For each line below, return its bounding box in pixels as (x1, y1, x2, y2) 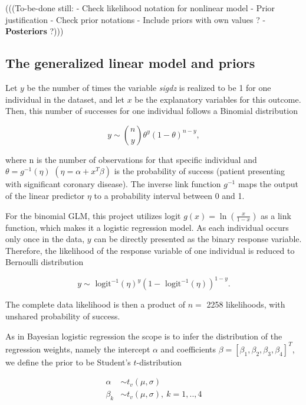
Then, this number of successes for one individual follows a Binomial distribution (5, 104, 298, 117)
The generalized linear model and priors (5, 54, 255, 72)
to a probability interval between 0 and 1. (94, 189, 245, 201)
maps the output (238, 178, 298, 190)
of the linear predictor (5, 189, 85, 201)
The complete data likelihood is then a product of (5, 298, 186, 311)
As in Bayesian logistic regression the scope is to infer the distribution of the (5, 329, 282, 342)
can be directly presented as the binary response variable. (94, 233, 302, 245)
